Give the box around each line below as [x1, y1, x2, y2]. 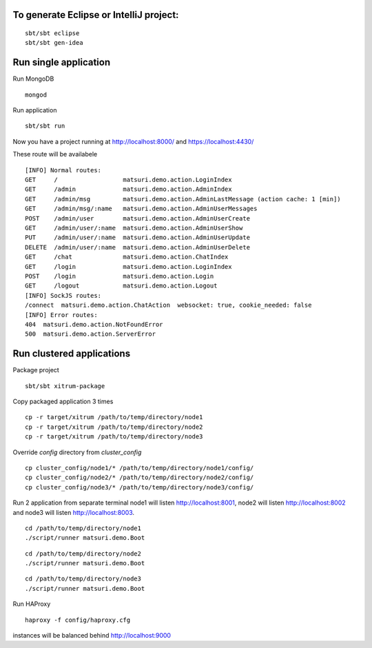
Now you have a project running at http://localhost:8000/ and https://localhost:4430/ [12, 137, 254, 145]
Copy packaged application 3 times [12, 397, 114, 405]
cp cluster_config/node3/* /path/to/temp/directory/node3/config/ [25, 483, 254, 491]
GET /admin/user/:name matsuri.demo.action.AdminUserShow [25, 224, 243, 232]
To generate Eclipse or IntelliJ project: [12, 9, 179, 21]
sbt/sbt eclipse [25, 30, 80, 37]
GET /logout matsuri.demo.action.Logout [25, 282, 218, 290]
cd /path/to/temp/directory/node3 [25, 575, 141, 583]
